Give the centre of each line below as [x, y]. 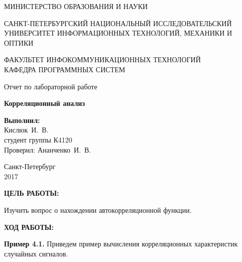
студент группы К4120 [38, 139]
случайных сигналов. [36, 253]
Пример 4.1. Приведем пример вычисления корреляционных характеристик [121, 244]
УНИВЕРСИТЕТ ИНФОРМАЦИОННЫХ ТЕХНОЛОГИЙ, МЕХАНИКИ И [118, 33]
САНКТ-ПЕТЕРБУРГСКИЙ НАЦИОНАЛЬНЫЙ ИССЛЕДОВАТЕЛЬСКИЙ [118, 23]
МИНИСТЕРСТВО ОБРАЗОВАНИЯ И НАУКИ [76, 6]
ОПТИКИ [19, 42]
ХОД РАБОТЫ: [29, 227]
